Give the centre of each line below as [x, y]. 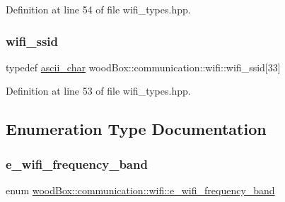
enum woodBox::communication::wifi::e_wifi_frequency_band [140, 190]
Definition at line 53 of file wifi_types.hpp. [98, 91]
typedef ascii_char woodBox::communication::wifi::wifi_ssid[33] [143, 67]
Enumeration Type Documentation [136, 129]
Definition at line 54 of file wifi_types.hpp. [98, 9]
